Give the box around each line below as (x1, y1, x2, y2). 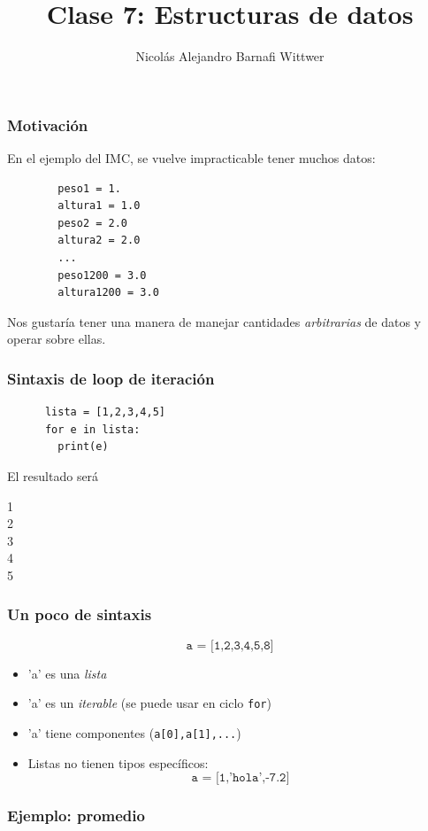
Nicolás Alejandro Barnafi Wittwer (135, 47, 325, 66)
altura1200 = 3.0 (57, 286, 159, 299)
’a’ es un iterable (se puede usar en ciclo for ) (27, 694, 271, 712)
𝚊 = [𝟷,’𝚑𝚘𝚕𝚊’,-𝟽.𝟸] (191, 772, 290, 785)
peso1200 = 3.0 (57, 268, 147, 282)
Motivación (7, 113, 88, 136)
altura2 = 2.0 (57, 234, 141, 247)
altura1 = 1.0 (57, 199, 141, 213)
